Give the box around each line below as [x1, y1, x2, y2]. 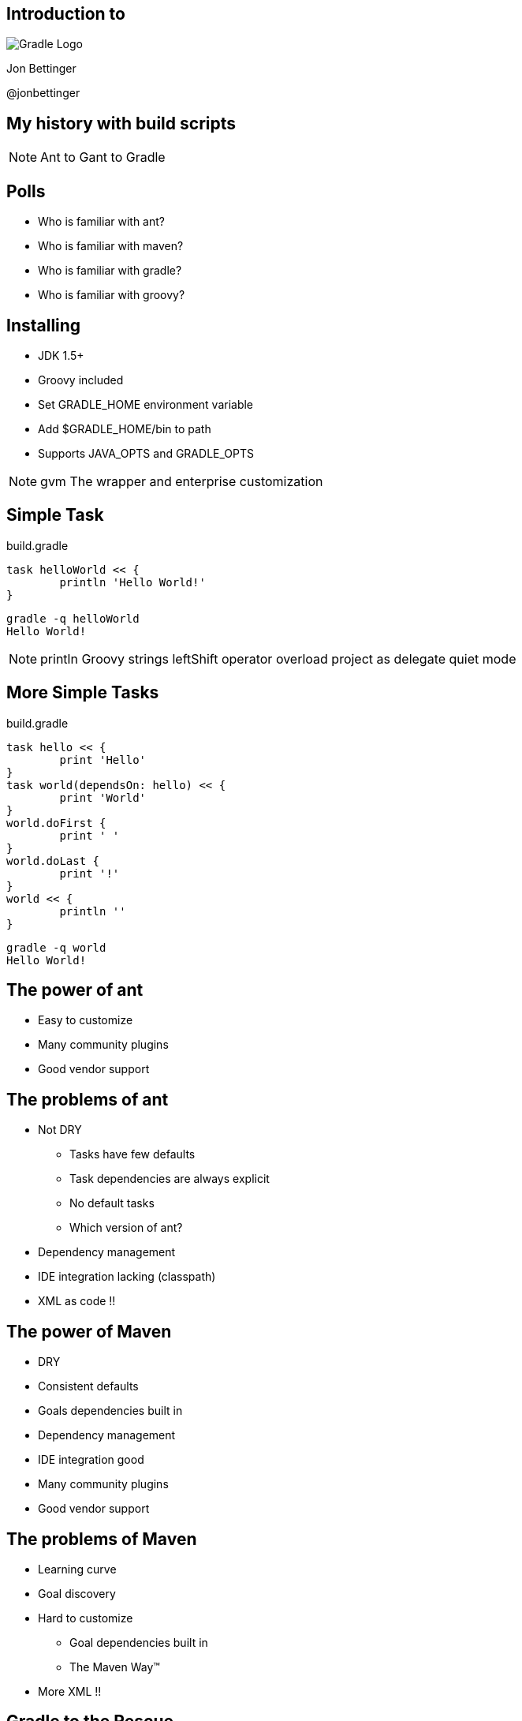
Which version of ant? [69, 1221, 183, 1235]
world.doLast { [6, 854, 100, 867]
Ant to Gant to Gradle [40, 149, 166, 166]
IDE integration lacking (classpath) [38, 1270, 216, 1284]
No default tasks [69, 1196, 155, 1210]
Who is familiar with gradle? [38, 264, 182, 278]
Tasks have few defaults [69, 1147, 196, 1162]
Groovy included [38, 372, 124, 387]
